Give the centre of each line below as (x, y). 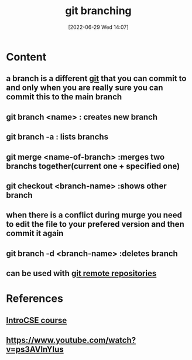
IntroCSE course (37, 320)
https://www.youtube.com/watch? (71, 340)
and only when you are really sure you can (85, 88)
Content (26, 57)
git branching (98, 11)
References (35, 299)
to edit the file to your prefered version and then (95, 224)
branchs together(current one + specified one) (93, 166)
